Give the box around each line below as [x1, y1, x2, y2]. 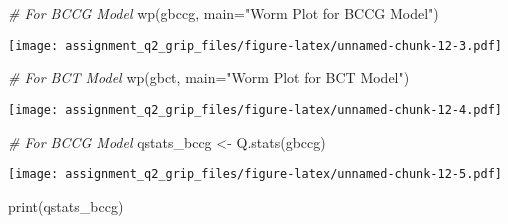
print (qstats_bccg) [8, 195, 124, 216]
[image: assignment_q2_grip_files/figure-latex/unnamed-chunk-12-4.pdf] [8, 102, 502, 117]
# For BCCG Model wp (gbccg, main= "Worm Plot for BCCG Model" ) [8, 3, 439, 23]
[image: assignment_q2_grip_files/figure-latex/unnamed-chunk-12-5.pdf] [8, 167, 502, 182]
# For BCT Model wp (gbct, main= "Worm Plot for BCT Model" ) [8, 67, 410, 88]
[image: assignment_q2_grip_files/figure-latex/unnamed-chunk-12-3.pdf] [8, 38, 502, 53]
